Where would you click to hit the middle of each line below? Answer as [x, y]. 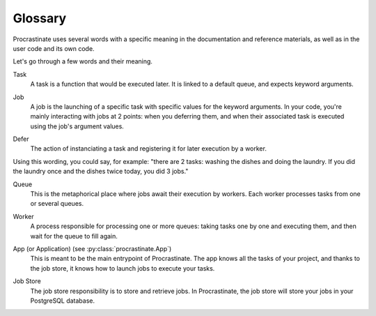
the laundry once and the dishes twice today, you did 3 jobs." [101, 172]
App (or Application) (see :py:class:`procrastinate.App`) [92, 248]
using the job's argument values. [77, 126]
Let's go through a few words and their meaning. [83, 61]
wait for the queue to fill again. [74, 236]
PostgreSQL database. [63, 301]
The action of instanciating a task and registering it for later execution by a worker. [149, 149]
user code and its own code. [54, 48]
